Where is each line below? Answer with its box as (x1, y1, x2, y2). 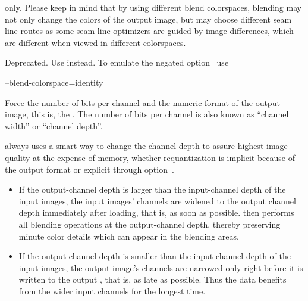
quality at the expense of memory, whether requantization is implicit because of (5, 151, 296, 163)
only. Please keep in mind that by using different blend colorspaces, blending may (5, 1, 302, 13)
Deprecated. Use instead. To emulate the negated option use (5, 56, 229, 69)
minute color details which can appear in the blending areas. (18, 229, 239, 242)
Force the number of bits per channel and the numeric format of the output (5, 96, 280, 108)
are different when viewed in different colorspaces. (5, 36, 186, 48)
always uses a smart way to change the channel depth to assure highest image (5, 139, 288, 152)
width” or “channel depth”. (5, 119, 103, 132)
